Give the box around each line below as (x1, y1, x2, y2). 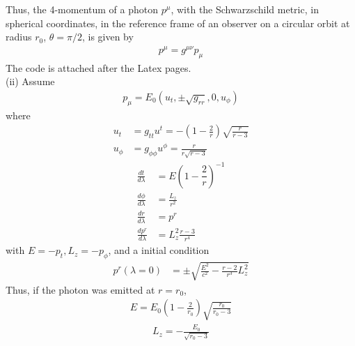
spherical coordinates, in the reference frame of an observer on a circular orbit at (6, 15, 350, 30)
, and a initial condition (108, 243, 210, 257)
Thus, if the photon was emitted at (6, 282, 155, 296)
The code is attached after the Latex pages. (6, 60, 191, 75)
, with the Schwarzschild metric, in (171, 2, 319, 16)
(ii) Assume (6, 74, 55, 89)
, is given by (81, 29, 134, 44)
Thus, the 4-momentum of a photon (6, 2, 159, 16)
